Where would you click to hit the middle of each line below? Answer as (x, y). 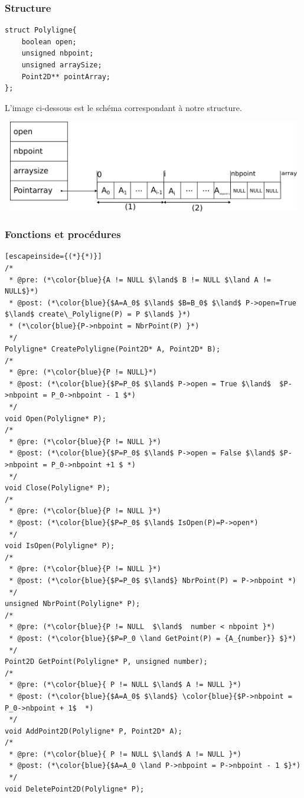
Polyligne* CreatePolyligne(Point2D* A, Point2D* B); (113, 349)
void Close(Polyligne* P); (58, 488)
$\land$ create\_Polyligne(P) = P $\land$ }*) (98, 315)
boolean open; (49, 42)
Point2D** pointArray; (66, 76)
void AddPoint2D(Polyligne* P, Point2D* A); (94, 731)
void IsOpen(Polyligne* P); (60, 546)
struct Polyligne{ (41, 30)
